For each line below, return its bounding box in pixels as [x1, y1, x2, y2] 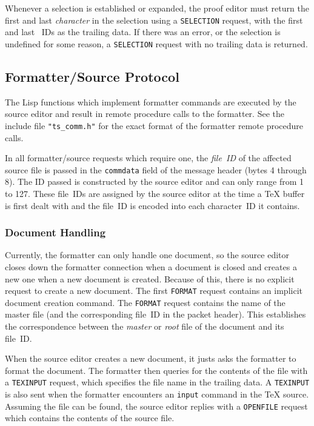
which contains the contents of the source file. [5, 411, 175, 424]
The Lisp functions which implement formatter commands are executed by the [5, 95, 296, 108]
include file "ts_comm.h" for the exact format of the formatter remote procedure [5, 119, 304, 131]
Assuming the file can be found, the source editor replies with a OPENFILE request [5, 399, 308, 412]
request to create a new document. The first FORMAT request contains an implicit [5, 284, 302, 297]
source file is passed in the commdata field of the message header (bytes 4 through [5, 163, 307, 176]
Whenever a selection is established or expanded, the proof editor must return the [5, 2, 309, 14]
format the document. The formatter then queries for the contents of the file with [5, 364, 308, 376]
